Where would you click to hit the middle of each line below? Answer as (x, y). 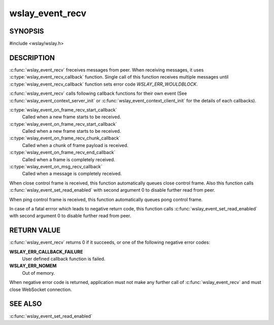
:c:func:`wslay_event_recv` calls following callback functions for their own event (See (98, 93)
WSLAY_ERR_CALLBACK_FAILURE (46, 251)
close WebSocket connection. (41, 290)
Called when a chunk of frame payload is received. (75, 145)
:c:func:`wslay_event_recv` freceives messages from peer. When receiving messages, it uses (107, 70)
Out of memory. (39, 273)
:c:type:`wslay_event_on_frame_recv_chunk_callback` (65, 138)
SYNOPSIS (27, 31)
